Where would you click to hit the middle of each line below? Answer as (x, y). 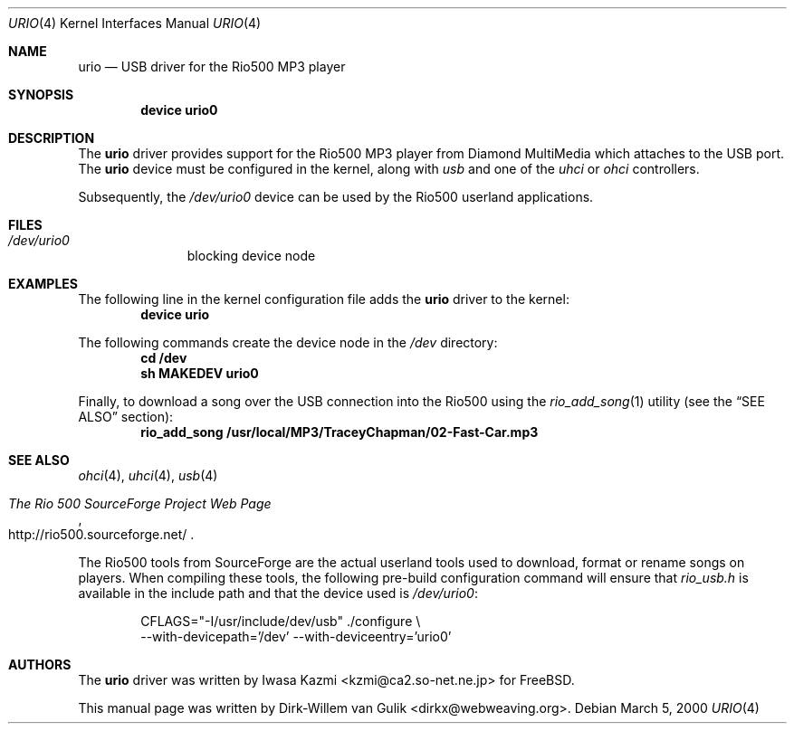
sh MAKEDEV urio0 (200, 373)
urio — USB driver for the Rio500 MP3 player (212, 66)
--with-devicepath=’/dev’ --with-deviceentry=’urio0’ (296, 636)
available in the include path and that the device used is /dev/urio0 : (278, 593)
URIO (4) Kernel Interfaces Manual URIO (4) (135, 23)
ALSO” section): (126, 417)
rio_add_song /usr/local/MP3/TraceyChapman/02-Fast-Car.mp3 (340, 432)
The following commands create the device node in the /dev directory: (288, 342)
